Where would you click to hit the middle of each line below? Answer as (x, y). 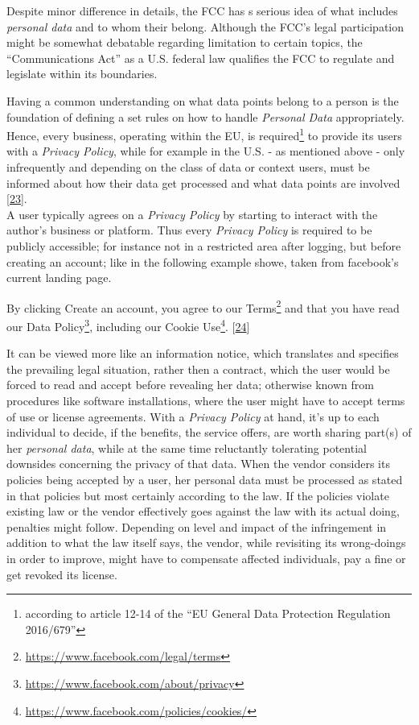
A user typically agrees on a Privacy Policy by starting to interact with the (192, 214)
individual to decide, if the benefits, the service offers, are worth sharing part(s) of (209, 432)
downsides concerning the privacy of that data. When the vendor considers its (198, 464)
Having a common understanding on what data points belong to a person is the (203, 100)
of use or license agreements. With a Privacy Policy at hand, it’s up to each (193, 416)
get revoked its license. (62, 574)
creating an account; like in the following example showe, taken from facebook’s (203, 261)
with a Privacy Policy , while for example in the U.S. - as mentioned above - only (206, 151)
